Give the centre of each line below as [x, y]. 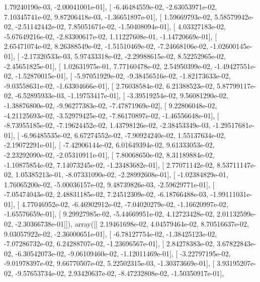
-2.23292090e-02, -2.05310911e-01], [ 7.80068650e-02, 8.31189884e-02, [109, 154]
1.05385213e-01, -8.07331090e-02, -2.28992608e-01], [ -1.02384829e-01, [122, 174]
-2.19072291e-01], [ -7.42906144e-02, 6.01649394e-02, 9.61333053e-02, [109, 145]
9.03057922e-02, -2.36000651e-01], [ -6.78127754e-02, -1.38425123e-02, [111, 233]
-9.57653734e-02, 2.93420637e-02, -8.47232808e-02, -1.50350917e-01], [120, 273]
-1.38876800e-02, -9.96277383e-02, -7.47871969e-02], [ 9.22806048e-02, [111, 105]
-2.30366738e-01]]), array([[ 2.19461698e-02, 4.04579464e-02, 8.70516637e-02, [132, 224]
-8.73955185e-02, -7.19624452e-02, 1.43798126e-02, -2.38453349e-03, [107, 125]
